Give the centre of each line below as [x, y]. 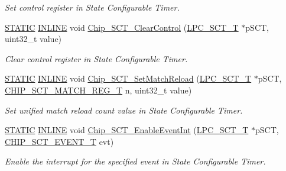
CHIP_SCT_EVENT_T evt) [59, 141]
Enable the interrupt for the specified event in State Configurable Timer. [135, 161]
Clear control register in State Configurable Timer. [96, 58]
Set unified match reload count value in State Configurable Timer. [124, 110]
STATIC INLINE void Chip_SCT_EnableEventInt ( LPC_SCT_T [127, 130]
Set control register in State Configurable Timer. [92, 7]
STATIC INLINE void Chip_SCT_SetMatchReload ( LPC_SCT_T [128, 78]
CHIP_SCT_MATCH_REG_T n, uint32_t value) [98, 90]
